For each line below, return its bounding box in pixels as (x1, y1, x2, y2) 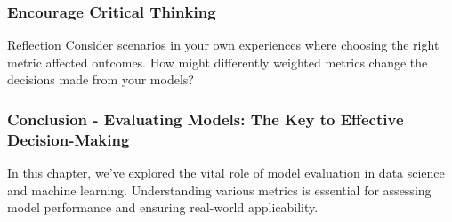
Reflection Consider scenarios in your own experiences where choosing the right (7, 36, 440, 54)
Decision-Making (7, 128, 130, 150)
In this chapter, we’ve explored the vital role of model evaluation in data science (7, 163, 445, 182)
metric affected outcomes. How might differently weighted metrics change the (7, 52, 428, 71)
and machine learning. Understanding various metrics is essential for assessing (7, 180, 432, 199)
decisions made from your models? (7, 70, 194, 89)
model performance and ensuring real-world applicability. (7, 198, 319, 217)
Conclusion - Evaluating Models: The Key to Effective (7, 107, 404, 130)
